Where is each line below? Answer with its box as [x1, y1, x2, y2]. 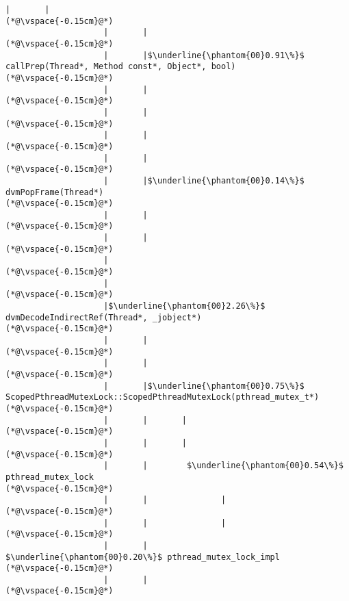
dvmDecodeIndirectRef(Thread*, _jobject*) [5, 312, 202, 322]
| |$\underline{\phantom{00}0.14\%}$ [103, 175, 305, 186]
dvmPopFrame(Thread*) [5, 187, 104, 197]
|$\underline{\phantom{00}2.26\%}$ [103, 301, 266, 311]
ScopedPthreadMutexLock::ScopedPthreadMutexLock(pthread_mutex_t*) [5, 392, 320, 402]
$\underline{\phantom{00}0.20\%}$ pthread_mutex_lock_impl [5, 552, 280, 562]
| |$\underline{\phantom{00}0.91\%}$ [103, 50, 305, 60]
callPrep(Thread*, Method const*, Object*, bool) [5, 62, 236, 72]
